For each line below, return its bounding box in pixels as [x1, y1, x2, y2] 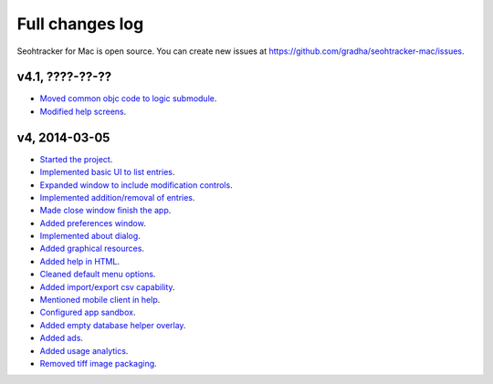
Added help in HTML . [39, 255, 121, 266]
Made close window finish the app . [39, 205, 172, 216]
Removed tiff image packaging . [39, 358, 157, 368]
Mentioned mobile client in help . [39, 295, 161, 306]
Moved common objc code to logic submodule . [39, 93, 217, 104]
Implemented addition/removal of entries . [39, 192, 195, 202]
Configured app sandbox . [39, 306, 136, 318]
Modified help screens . [39, 106, 127, 117]
